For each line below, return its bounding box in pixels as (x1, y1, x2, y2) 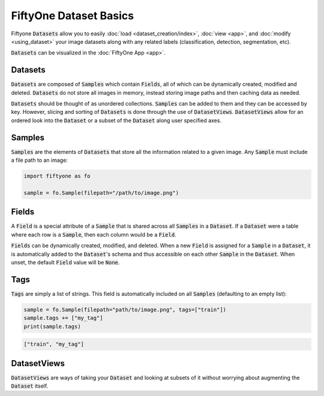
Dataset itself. (11, 382, 49, 389)
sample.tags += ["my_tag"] (23, 315, 103, 322)
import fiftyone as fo (23, 173, 91, 180)
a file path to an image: (11, 156, 68, 164)
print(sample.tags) (23, 323, 81, 330)
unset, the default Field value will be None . (11, 258, 120, 266)
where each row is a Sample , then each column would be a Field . (11, 231, 176, 238)
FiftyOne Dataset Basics (11, 9, 134, 22)
